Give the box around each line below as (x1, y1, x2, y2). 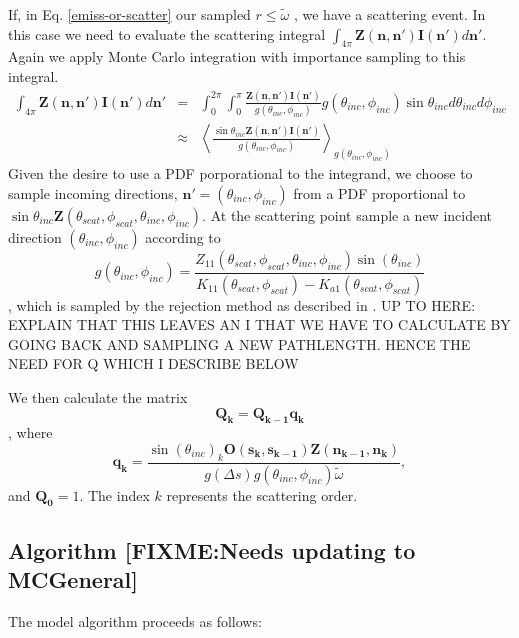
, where (8, 422, 53, 443)
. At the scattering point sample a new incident (202, 204, 493, 225)
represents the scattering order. (166, 484, 358, 505)
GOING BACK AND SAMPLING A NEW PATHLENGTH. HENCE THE (8, 333, 471, 354)
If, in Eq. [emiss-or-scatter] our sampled (8, 4, 251, 24)
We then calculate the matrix (8, 386, 188, 407)
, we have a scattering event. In (293, 4, 486, 24)
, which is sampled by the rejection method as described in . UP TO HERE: (8, 294, 476, 315)
